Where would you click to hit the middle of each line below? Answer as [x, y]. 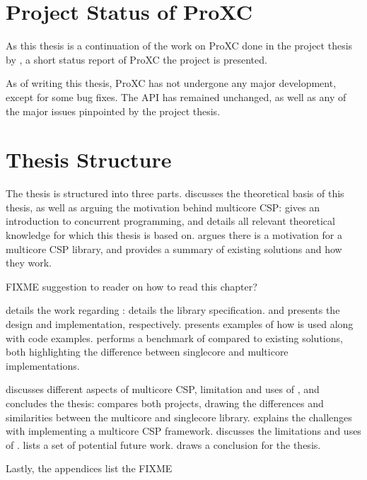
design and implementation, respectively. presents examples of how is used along [180, 323]
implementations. [43, 365]
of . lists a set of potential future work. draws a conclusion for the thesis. [163, 444]
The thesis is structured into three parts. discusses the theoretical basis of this [175, 193]
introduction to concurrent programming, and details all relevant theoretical [170, 221]
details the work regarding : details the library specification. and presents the [173, 310]
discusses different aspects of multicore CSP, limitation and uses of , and [163, 389]
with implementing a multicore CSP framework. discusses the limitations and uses [183, 431]
